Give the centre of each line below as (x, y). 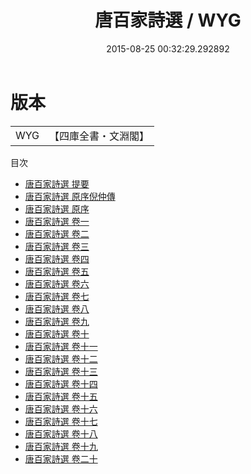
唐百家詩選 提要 (57, 183)
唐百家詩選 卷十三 (61, 371)
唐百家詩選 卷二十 (61, 458)
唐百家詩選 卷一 (57, 221)
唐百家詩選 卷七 (57, 296)
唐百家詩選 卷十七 (61, 421)
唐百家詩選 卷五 (57, 271)
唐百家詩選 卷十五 (61, 396)
